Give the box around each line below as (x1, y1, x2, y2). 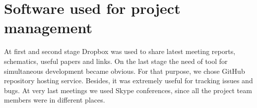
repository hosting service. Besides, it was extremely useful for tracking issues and (4, 75, 253, 86)
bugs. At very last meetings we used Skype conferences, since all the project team (4, 85, 252, 95)
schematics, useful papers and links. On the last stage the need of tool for (4, 55, 228, 66)
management (4, 17, 92, 38)
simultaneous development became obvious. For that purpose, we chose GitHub (4, 65, 245, 76)
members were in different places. (4, 95, 105, 105)
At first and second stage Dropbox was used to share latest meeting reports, (4, 46, 236, 56)
